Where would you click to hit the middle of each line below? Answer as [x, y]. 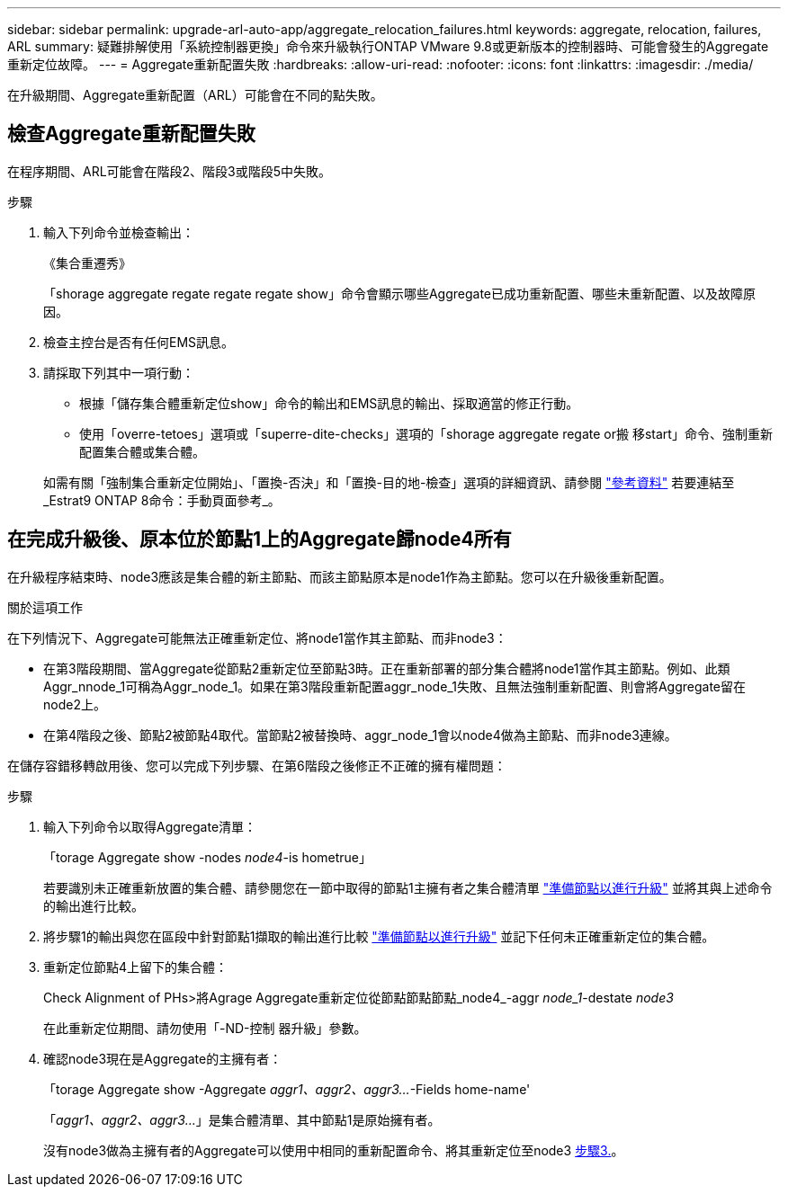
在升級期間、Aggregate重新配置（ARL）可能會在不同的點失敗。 [195, 95]
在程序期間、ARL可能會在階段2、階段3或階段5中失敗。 [170, 171]
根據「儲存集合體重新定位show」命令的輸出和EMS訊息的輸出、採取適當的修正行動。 [329, 403]
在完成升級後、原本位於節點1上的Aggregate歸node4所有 [260, 539]
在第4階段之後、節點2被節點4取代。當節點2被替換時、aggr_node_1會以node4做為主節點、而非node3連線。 [360, 735]
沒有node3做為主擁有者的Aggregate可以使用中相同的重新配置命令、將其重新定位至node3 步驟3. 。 [334, 1150]
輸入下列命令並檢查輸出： [119, 232]
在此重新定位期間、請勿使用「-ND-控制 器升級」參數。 [205, 1028]
